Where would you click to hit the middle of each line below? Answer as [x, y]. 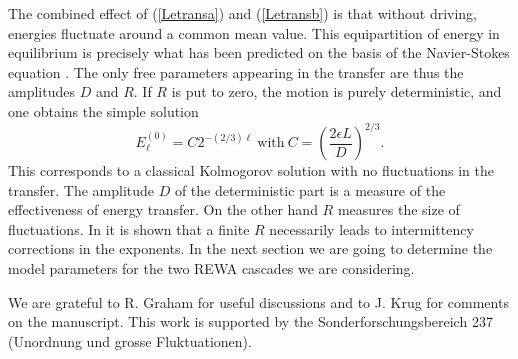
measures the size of [398, 209]
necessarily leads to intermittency [371, 228]
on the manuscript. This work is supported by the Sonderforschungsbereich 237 [250, 321]
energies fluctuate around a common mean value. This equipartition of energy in [254, 32]
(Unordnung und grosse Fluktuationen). [130, 340]
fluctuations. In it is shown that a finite [129, 228]
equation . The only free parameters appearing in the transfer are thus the [236, 71]
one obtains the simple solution [103, 110]
